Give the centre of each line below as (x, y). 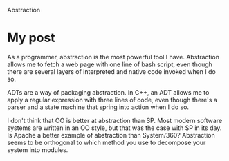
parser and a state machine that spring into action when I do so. (98, 107)
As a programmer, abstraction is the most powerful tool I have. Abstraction (113, 57)
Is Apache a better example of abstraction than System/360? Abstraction (111, 135)
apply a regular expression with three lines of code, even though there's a (112, 100)
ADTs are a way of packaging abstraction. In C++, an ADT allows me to (108, 92)
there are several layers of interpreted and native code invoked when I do (111, 71)
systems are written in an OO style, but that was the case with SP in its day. (114, 128)
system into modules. (38, 150)
